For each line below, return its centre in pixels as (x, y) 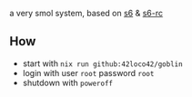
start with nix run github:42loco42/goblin (103, 63)
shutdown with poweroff (68, 82)
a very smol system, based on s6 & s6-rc (86, 13)
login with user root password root (88, 73)
